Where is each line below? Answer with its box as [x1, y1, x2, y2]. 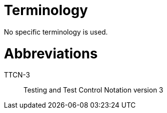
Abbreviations [4, 45, 98, 62]
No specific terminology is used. [4, 27, 108, 36]
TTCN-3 [4, 71, 30, 79]
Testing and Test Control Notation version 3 [23, 86, 164, 94]
